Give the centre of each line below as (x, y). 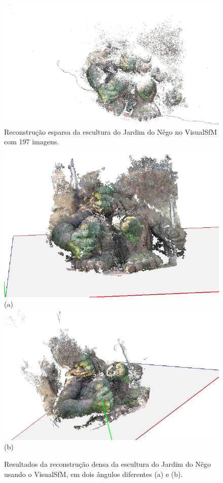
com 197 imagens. (32, 142)
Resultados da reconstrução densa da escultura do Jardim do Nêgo (108, 464)
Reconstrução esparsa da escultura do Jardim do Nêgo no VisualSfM (111, 131)
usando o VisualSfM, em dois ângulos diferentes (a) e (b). (94, 474)
